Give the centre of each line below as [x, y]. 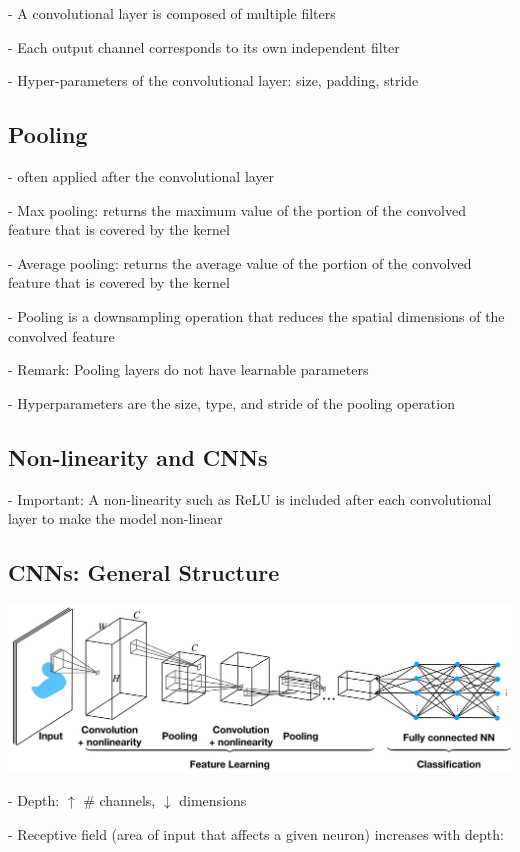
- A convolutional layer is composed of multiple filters [172, 13]
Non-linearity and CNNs [138, 456]
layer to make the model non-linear [115, 518]
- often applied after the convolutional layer [141, 175]
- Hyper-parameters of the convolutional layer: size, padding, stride [213, 80]
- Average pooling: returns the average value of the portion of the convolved [240, 262]
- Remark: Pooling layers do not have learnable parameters [188, 369]
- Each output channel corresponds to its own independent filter [204, 46]
